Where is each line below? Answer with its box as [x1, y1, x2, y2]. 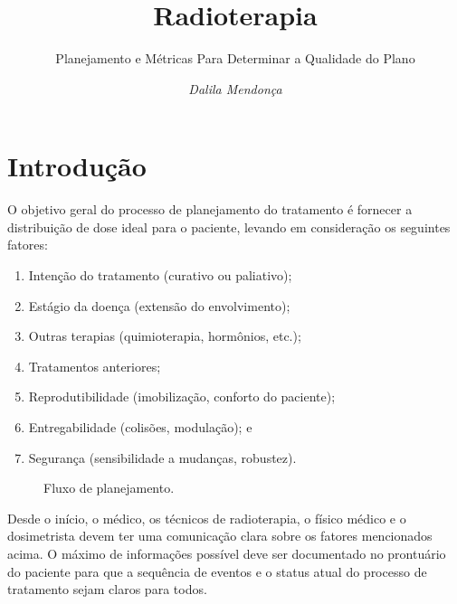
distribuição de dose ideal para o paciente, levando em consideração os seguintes [7, 217, 451, 236]
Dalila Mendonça [188, 79, 282, 98]
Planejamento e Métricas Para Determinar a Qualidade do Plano [55, 49, 415, 68]
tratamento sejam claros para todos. [7, 580, 207, 599]
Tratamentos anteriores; [28, 356, 161, 375]
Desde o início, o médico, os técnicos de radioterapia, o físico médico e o [7, 508, 406, 527]
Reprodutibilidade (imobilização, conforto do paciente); [28, 387, 336, 406]
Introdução [7, 147, 147, 184]
